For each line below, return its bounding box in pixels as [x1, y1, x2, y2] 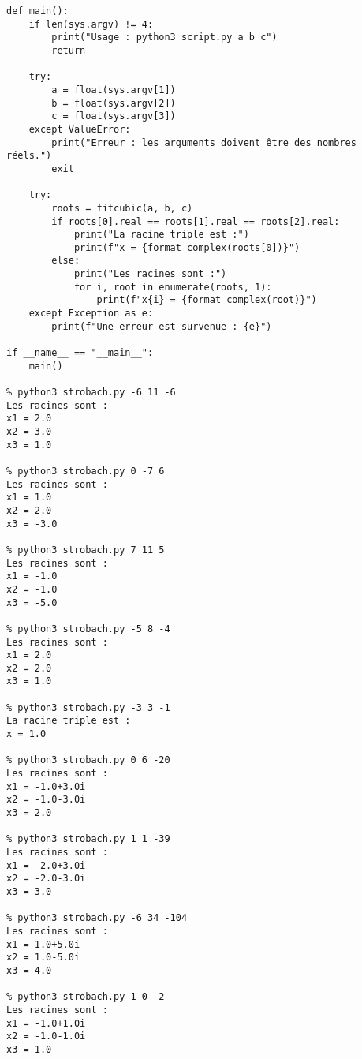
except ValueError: [28, 123, 131, 135]
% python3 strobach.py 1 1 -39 [6, 833, 170, 845]
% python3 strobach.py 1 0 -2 [6, 991, 165, 1003]
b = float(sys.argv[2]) [51, 97, 176, 109]
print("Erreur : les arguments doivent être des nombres [51, 137, 356, 148]
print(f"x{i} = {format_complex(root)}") [96, 294, 317, 306]
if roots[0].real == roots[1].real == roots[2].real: [51, 215, 340, 227]
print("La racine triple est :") [73, 229, 249, 241]
